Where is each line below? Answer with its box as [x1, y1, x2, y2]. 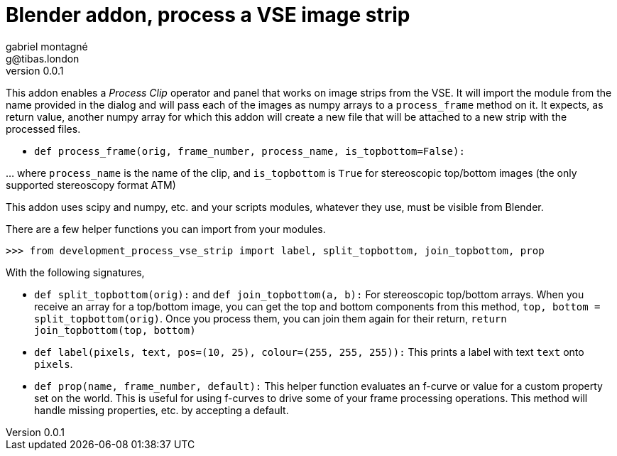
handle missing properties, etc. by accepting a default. [34, 403, 289, 416]
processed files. [6, 122, 81, 135]
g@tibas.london [6, 52, 80, 65]
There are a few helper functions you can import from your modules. [6, 222, 326, 235]
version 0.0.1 [6, 64, 64, 77]
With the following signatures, [6, 266, 145, 278]
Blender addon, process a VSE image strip [6, 3, 410, 27]
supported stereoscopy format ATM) [6, 178, 176, 191]
